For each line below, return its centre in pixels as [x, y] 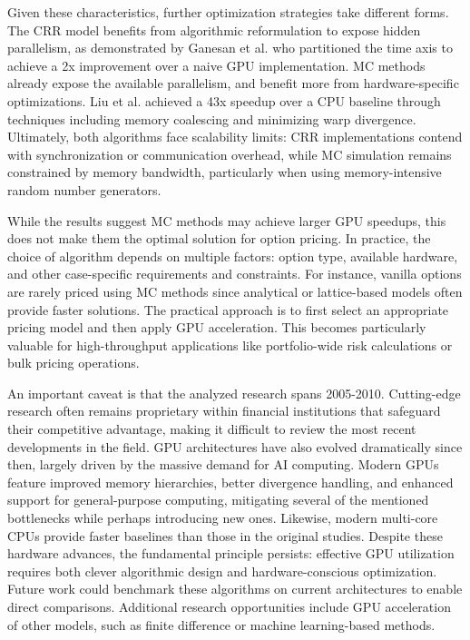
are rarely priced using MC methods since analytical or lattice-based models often [235, 291]
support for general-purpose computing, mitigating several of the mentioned [218, 500]
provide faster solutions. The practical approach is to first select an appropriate [228, 309]
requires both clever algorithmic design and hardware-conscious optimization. [222, 571]
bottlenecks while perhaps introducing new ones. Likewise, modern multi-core [223, 518]
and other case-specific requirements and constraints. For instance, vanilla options [235, 274]
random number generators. [84, 189]
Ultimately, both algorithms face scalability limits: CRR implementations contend [235, 137]
